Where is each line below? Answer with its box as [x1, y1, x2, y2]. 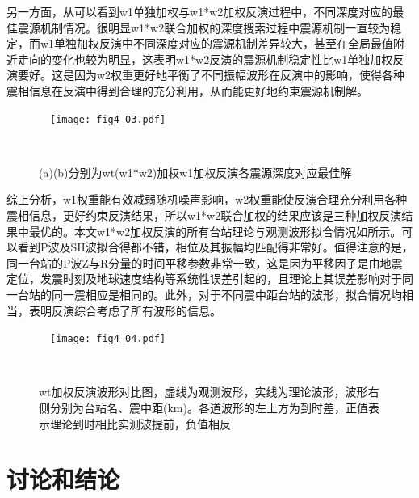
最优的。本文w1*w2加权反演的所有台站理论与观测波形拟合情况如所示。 [28, 222, 402, 239]
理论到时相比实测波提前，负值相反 [49, 415, 231, 432]
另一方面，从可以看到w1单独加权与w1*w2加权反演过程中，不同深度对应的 [6, 3, 393, 19]
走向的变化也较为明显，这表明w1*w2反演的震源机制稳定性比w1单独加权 [17, 50, 393, 67]
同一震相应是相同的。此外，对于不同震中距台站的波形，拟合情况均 [51, 285, 402, 302]
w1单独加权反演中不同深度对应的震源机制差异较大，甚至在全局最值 [40, 35, 394, 52]
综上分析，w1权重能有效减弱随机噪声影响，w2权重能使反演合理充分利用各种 [6, 191, 408, 208]
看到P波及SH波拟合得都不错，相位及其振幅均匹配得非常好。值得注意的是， [17, 238, 413, 255]
